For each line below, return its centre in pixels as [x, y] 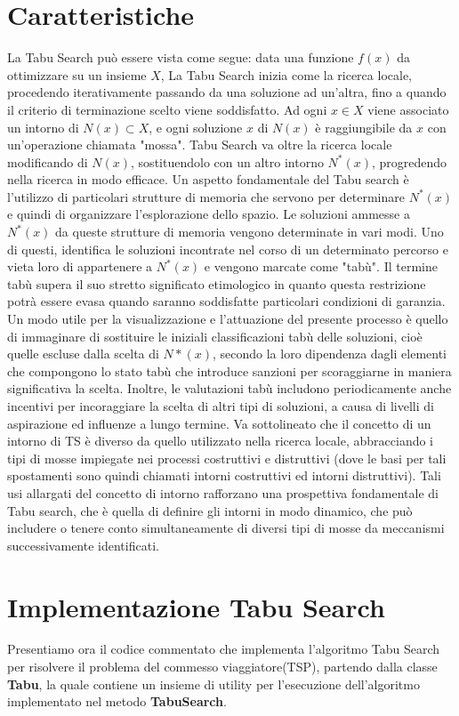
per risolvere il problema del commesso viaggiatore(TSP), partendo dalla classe [222, 667]
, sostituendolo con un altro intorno [227, 161]
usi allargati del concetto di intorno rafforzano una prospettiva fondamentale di [223, 492]
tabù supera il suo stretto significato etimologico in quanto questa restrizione [217, 283]
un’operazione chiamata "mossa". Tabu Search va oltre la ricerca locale [200, 145]
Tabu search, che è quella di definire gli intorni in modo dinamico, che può [210, 510]
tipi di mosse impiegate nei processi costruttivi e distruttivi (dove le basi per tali [227, 458]
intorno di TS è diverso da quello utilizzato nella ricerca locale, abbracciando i [221, 441]
